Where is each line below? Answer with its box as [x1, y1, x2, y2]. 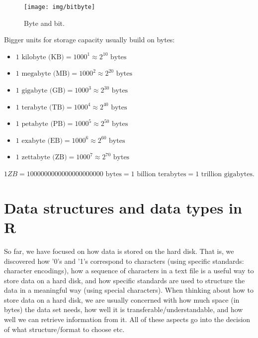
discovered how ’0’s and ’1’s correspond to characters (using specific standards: [4, 255, 244, 266]
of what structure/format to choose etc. [4, 324, 125, 334]
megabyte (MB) [21, 70, 70, 78]
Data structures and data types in [4, 197, 242, 218]
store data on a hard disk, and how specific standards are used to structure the [4, 275, 245, 285]
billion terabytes [137, 171, 186, 178]
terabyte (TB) [21, 104, 65, 111]
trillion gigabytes [201, 171, 253, 178]
